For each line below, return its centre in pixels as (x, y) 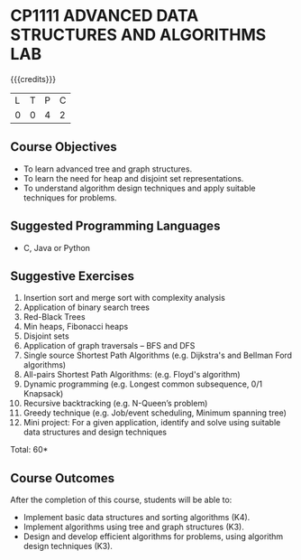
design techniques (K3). (68, 546)
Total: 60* (29, 450)
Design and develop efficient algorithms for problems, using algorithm (153, 537)
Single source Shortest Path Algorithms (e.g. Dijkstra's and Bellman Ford (157, 355)
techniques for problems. (70, 197)
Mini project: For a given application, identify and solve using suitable (152, 423)
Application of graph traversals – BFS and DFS (109, 346)
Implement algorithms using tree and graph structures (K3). (133, 527)
